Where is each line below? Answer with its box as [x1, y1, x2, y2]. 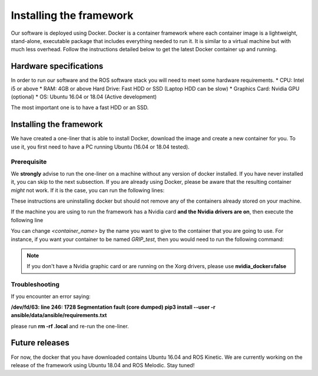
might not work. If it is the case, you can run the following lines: [11, 186, 165, 194]
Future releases [11, 338, 70, 348]
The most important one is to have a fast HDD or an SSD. [11, 104, 149, 111]
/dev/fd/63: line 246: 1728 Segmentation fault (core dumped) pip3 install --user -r [11, 304, 216, 311]
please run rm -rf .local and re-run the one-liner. [11, 322, 129, 329]
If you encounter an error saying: [11, 292, 91, 300]
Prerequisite [11, 158, 47, 166]
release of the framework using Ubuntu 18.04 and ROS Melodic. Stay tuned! [11, 361, 195, 368]
